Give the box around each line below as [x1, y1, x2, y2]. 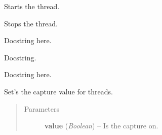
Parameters [24, 103, 59, 114]
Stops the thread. [4, 18, 58, 28]
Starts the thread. [4, 1, 60, 11]
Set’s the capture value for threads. [4, 86, 113, 96]
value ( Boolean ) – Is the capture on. [44, 120, 158, 131]
